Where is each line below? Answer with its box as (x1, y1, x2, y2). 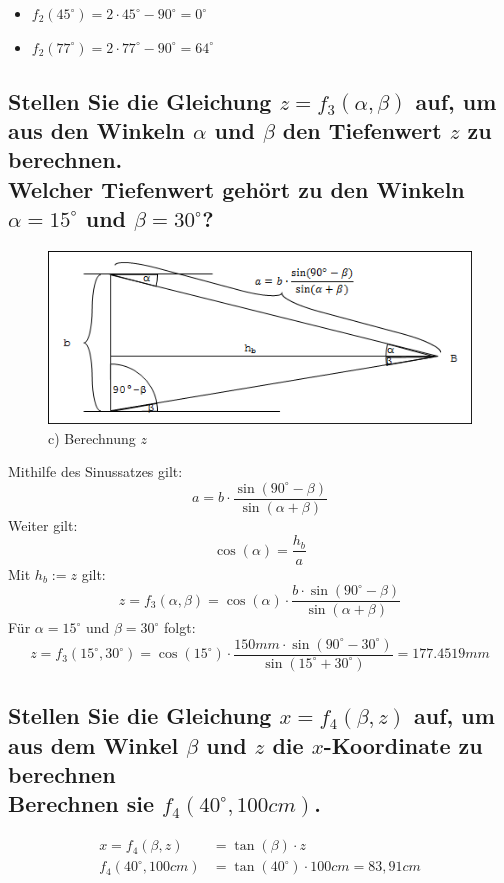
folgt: (164, 617, 196, 638)
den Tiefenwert (282, 114, 442, 145)
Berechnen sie (8, 788, 154, 819)
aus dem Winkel (8, 729, 179, 760)
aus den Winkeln (8, 114, 186, 145)
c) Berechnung (48, 427, 136, 448)
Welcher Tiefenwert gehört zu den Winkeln (8, 173, 465, 204)
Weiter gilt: (8, 514, 78, 535)
